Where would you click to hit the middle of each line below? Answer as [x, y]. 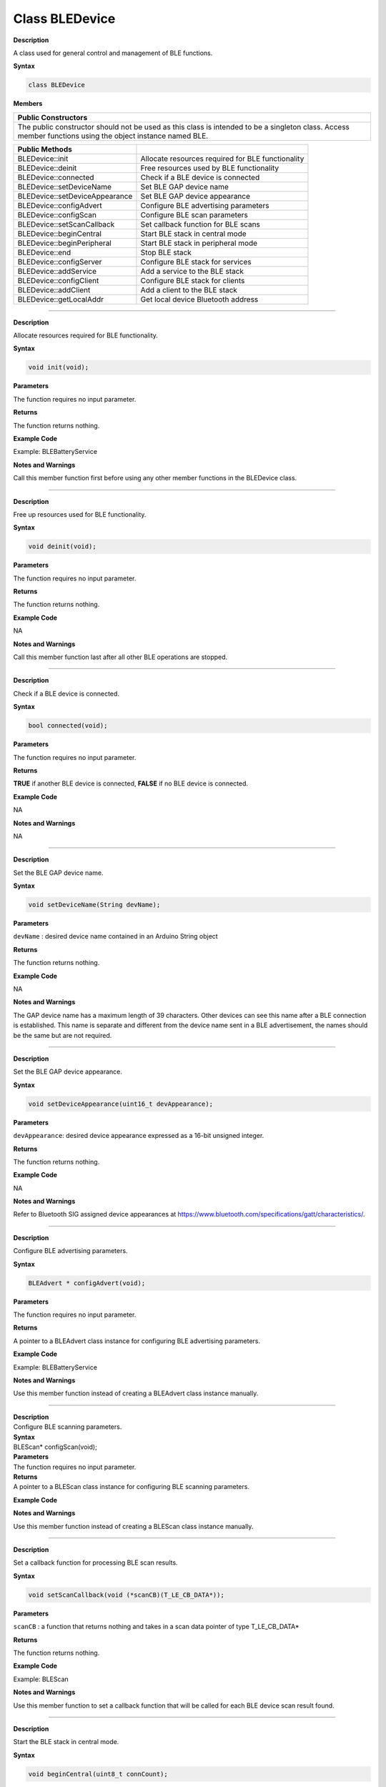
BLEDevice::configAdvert [60, 205]
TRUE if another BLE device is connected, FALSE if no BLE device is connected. [131, 783]
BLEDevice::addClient [54, 289]
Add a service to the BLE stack [192, 271]
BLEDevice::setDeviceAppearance [75, 196]
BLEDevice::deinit [47, 168]
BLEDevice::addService [57, 271]
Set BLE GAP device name [184, 187]
